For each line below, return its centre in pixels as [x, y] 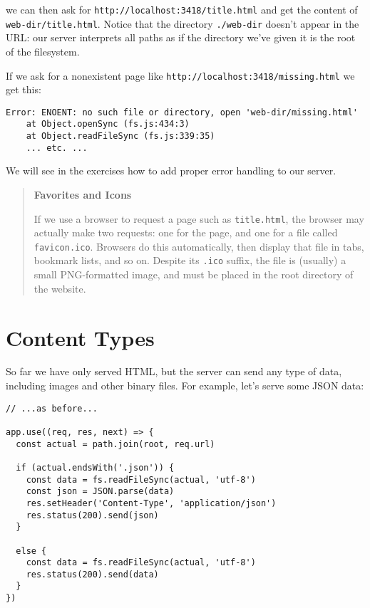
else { [31, 551]
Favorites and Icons [83, 194]
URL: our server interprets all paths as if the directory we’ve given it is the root [181, 37]
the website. [60, 288]
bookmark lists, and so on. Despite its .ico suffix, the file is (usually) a [190, 260]
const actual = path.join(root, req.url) [115, 444]
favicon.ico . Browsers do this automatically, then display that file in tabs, [199, 246]
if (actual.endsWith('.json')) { [95, 467]
